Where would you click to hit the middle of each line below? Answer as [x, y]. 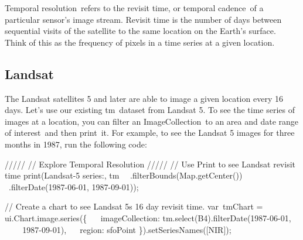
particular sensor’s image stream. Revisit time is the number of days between [143, 19]
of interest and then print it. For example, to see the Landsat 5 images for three [150, 133]
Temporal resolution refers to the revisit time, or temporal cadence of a [134, 8]
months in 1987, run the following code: [76, 144]
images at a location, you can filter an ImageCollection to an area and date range [152, 121]
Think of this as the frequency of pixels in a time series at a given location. [140, 42]
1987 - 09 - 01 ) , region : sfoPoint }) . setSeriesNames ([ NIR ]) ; [127, 229]
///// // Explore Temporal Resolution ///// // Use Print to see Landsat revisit [150, 164]
